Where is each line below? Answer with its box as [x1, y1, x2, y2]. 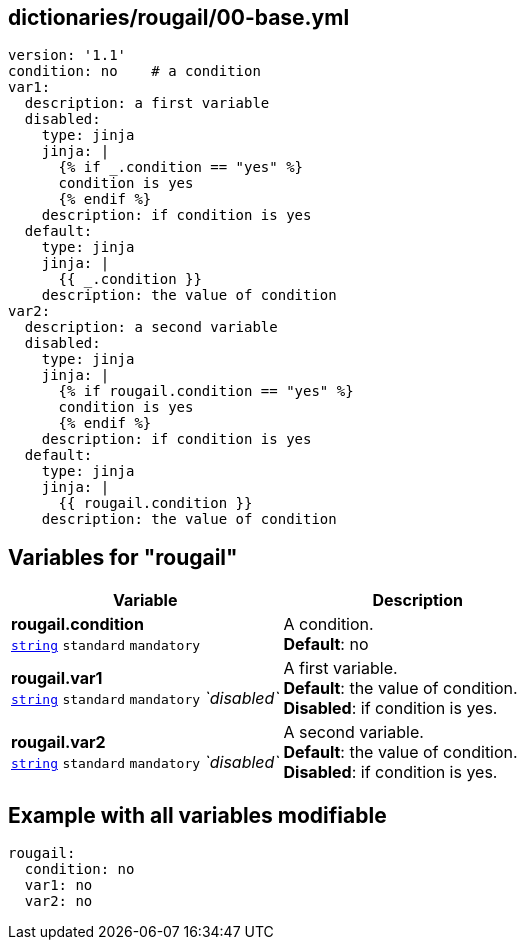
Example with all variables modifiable [8, 802, 387, 828]
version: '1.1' [8, 47, 127, 64]
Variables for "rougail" [8, 544, 238, 570]
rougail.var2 [11, 732, 106, 753]
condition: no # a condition [8, 63, 261, 80]
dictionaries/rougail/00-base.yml [8, 5, 350, 30]
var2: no [24, 893, 93, 910]
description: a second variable [24, 319, 278, 336]
